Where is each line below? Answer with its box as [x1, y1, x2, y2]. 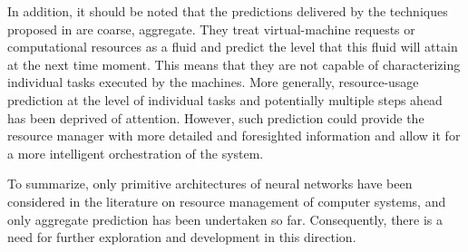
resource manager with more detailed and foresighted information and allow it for [7, 126, 461, 145]
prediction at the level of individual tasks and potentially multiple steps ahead [7, 90, 443, 109]
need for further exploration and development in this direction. [7, 228, 356, 247]
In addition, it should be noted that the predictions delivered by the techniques [7, 2, 448, 20]
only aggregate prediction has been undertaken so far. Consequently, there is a [7, 209, 444, 228]
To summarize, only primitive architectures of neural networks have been [7, 174, 413, 193]
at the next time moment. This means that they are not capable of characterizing [7, 54, 461, 73]
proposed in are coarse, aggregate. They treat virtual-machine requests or [7, 19, 415, 38]
